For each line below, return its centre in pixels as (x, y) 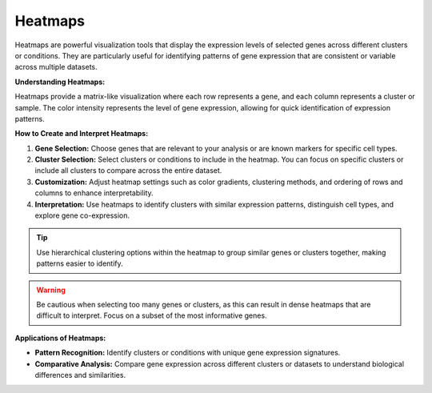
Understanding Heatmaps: (60, 82)
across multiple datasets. (56, 67)
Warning (51, 290)
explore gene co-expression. (82, 215)
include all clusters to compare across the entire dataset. (128, 170)
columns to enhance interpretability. (94, 193)
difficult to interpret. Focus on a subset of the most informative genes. (152, 315)
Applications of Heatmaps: (60, 338)
